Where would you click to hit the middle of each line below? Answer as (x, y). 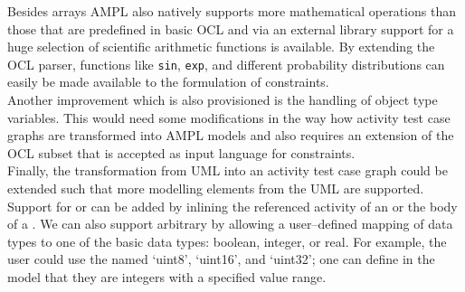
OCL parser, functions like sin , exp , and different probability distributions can (226, 64)
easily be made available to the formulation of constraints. (168, 82)
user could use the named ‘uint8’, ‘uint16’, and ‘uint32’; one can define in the (221, 259)
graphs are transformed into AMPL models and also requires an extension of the (231, 135)
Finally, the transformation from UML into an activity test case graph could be (228, 170)
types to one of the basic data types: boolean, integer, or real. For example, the (227, 241)
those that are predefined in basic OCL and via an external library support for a (231, 28)
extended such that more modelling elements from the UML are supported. (216, 188)
